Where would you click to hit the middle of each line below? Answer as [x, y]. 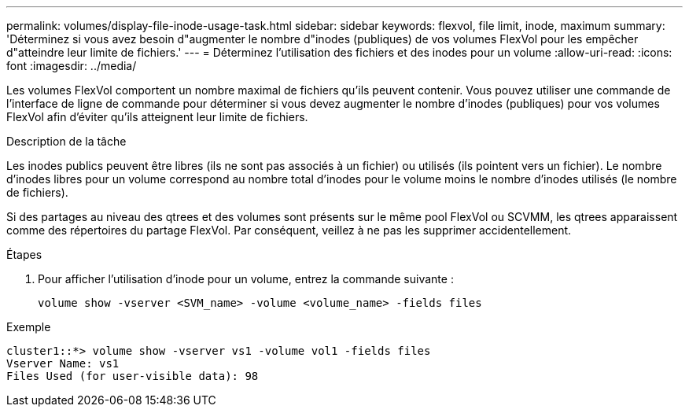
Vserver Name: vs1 [63, 363]
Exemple [29, 327]
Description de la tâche [66, 141]
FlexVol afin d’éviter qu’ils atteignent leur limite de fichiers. [157, 117]
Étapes [24, 254]
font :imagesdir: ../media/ [72, 66]
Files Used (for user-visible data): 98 [133, 376]
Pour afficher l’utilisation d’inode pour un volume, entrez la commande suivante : [246, 279]
